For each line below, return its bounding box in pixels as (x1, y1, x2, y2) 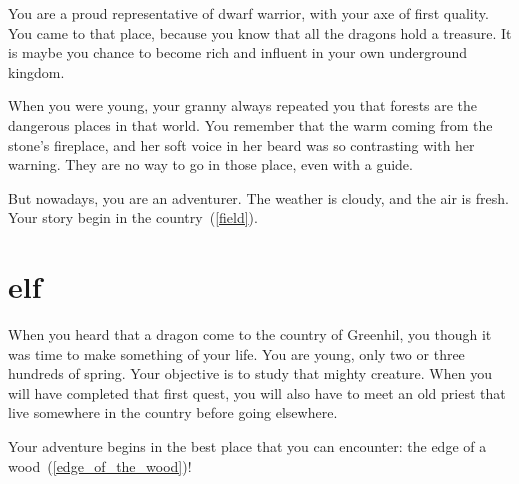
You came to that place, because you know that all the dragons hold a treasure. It (8, 22, 512, 43)
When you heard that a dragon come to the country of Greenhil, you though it (8, 324, 492, 345)
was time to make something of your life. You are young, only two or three (8, 343, 465, 364)
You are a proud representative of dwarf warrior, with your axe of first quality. (8, 3, 489, 23)
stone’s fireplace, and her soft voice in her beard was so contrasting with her (8, 134, 475, 155)
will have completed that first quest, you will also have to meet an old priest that (8, 382, 506, 403)
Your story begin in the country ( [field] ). (8, 207, 258, 228)
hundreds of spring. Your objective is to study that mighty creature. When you (8, 363, 492, 384)
